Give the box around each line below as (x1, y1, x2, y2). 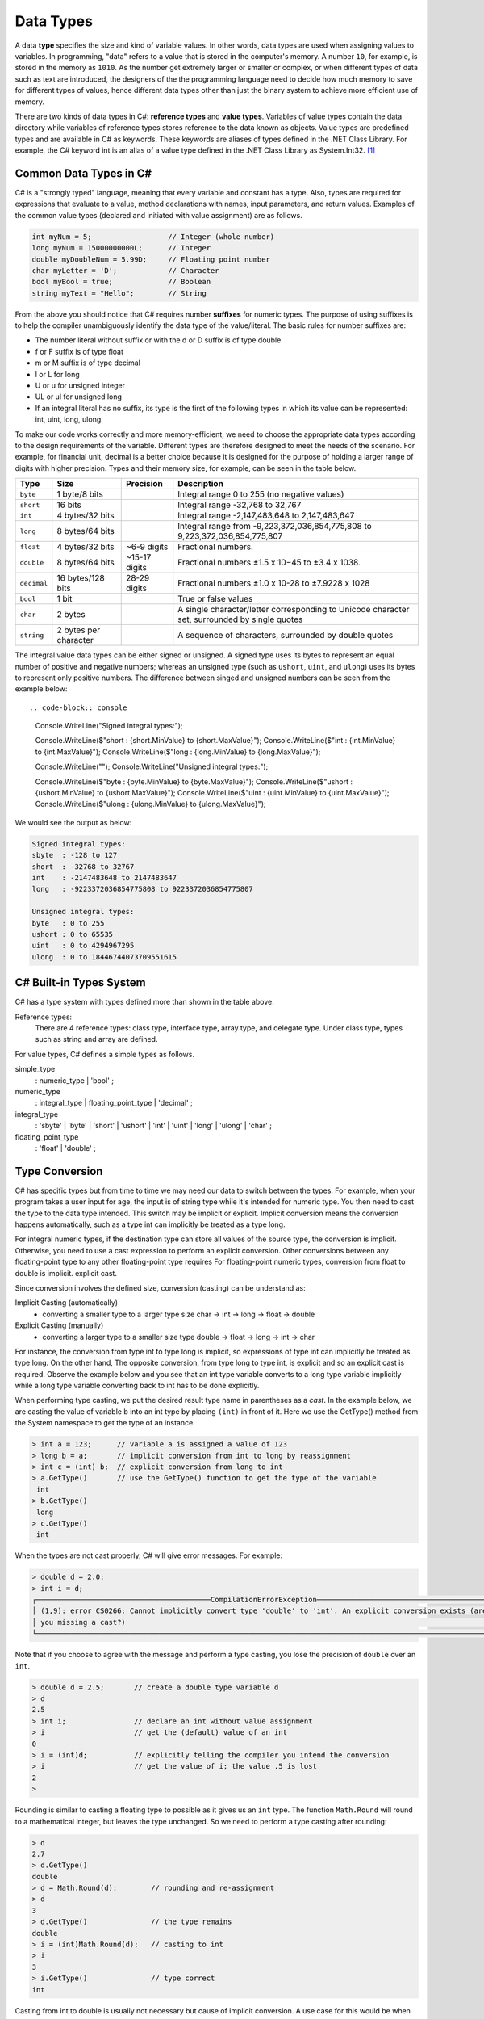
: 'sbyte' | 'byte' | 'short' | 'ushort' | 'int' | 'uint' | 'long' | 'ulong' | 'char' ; (35, 1121, 272, 1131)
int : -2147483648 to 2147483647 (31, 873, 177, 882)
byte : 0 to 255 (31, 918, 105, 928)
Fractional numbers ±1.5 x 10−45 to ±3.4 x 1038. (177, 557, 361, 569)
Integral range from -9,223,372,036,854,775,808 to (177, 521, 373, 532)
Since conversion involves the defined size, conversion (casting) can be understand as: (15, 1282, 306, 1292)
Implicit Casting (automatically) (15, 1298, 119, 1308)
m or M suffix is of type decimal (35, 358, 141, 367)
